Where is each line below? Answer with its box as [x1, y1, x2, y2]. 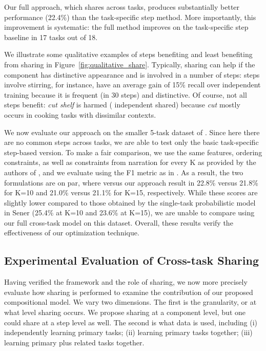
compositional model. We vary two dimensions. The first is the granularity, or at [4, 297, 257, 307]
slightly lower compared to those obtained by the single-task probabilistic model [4, 197, 256, 208]
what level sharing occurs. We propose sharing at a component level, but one [4, 307, 246, 318]
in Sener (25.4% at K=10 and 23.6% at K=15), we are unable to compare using [4, 207, 255, 218]
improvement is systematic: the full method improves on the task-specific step [4, 22, 249, 32]
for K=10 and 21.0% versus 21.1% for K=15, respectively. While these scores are [4, 187, 258, 198]
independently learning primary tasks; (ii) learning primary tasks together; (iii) [4, 327, 253, 338]
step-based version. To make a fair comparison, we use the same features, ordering [4, 146, 262, 157]
